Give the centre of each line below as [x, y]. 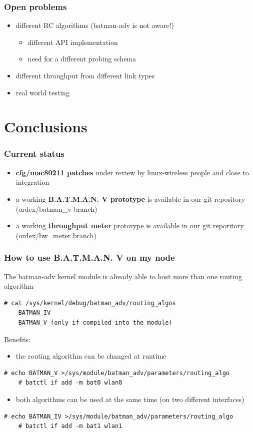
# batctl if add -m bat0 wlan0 [70, 383]
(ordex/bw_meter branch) [56, 235]
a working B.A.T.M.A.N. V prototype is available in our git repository [130, 199]
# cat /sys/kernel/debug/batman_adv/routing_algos [90, 303]
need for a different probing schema [82, 59]
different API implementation [73, 42]
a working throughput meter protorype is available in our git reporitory [130, 225]
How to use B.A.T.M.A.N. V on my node [89, 257]
